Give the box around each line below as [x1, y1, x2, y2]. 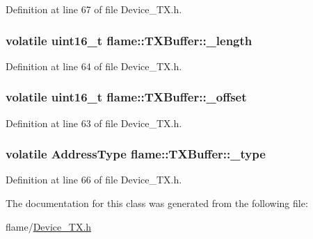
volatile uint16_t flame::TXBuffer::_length [6, 31, 252, 49]
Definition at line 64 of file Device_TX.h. [6, 58, 182, 73]
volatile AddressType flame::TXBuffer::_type [6, 145, 266, 163]
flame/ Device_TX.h [6, 219, 92, 233]
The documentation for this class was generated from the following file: [6, 196, 308, 211]
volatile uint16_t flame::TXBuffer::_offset [6, 88, 247, 106]
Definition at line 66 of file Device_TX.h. [6, 172, 182, 187]
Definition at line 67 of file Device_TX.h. [6, 2, 182, 16]
